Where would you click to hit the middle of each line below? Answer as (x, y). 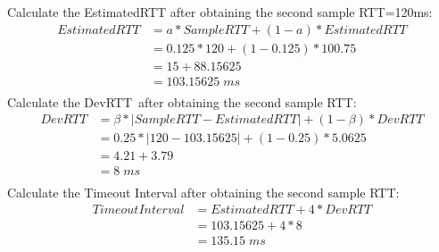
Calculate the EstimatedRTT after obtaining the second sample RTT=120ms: (220, 12)
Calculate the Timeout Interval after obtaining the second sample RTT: (203, 192)
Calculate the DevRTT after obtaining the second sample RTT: (182, 101)
